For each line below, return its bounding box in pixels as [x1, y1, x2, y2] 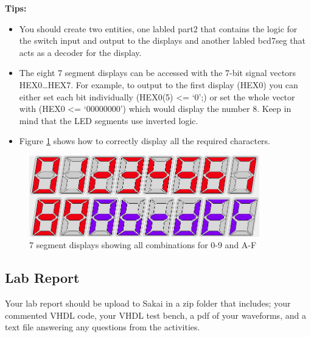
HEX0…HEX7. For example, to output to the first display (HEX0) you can [19, 78, 298, 91]
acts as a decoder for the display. [19, 46, 142, 58]
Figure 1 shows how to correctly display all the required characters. [19, 134, 271, 147]
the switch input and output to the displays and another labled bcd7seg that [19, 34, 306, 47]
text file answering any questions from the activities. [5, 321, 200, 333]
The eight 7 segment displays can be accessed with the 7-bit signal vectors [19, 66, 296, 79]
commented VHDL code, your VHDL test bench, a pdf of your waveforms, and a [5, 308, 306, 321]
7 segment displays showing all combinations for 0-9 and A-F [29, 238, 257, 251]
